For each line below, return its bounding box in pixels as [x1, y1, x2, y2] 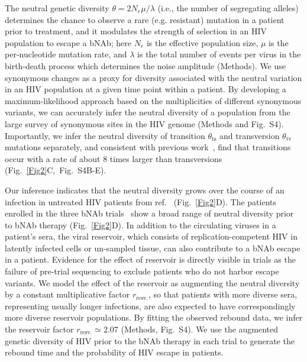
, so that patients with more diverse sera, [148, 288, 298, 300]
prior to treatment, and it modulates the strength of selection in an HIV [5, 25, 267, 37]
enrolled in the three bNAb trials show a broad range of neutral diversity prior [5, 207, 294, 219]
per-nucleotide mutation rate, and [5, 48, 127, 60]
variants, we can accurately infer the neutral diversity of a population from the [5, 106, 290, 118]
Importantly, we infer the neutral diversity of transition [5, 129, 205, 141]
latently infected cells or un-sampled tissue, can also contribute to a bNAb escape [5, 241, 300, 254]
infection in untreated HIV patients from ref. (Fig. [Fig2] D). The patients [5, 195, 277, 208]
